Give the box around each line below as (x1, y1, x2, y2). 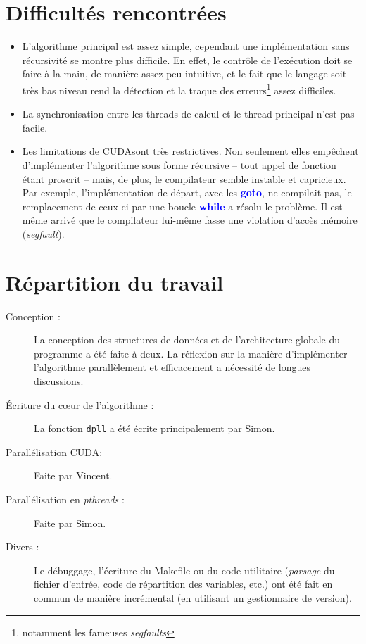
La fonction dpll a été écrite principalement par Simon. (34, 421, 275, 436)
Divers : (6, 539, 39, 554)
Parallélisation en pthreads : (6, 492, 125, 507)
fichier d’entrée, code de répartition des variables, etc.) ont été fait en (34, 576, 333, 591)
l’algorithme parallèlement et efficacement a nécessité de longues (34, 360, 311, 374)
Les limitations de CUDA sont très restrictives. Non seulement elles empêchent (22, 144, 359, 158)
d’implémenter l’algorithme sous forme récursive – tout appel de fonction (22, 157, 336, 172)
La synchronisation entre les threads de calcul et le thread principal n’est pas (22, 106, 355, 121)
